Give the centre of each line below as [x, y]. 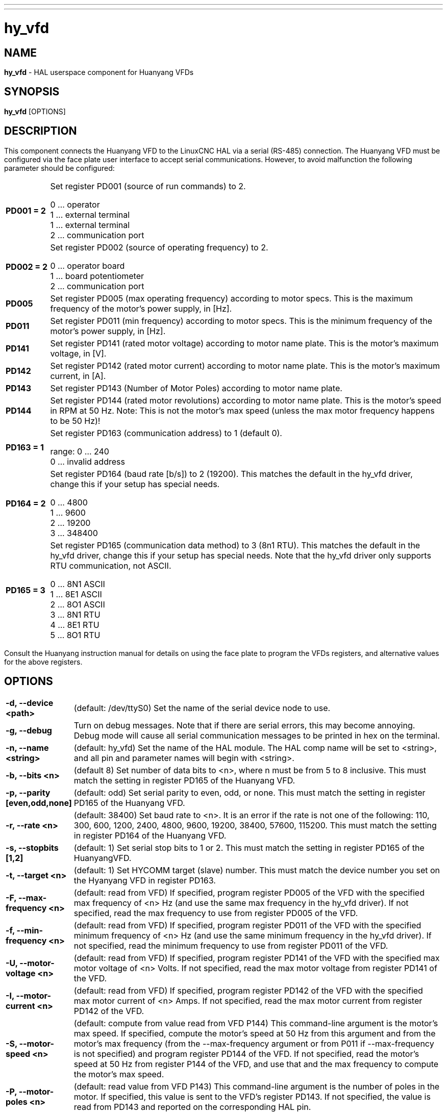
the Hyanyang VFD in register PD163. [145, 881]
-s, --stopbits [32, 848]
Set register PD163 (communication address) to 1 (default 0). [166, 433]
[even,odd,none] [39, 803]
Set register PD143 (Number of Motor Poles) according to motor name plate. [196, 388]
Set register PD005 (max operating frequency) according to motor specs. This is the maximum [232, 298]
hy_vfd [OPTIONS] [35, 111]
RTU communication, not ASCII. [111, 565]
